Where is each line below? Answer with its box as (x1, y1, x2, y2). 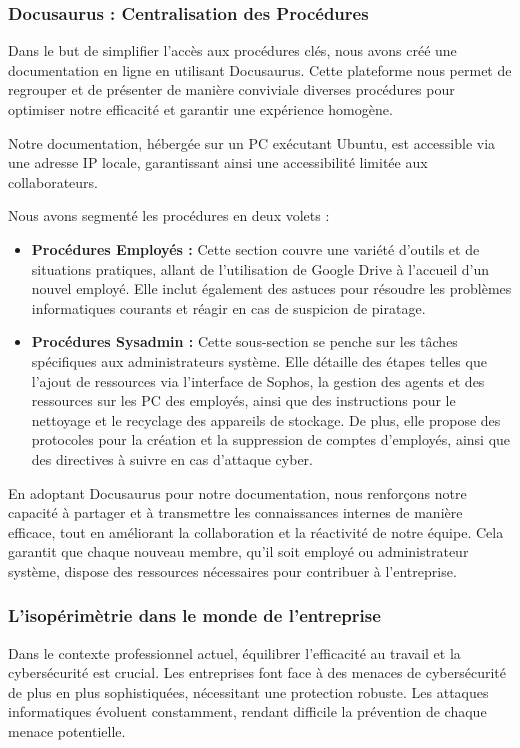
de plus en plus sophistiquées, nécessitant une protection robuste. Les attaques (8, 681, 489, 702)
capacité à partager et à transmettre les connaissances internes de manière (8, 502, 463, 523)
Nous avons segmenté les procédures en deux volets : (8, 205, 330, 226)
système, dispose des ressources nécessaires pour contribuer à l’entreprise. (8, 560, 457, 581)
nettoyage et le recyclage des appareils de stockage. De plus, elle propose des (31, 409, 501, 430)
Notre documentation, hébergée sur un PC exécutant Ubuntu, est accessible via (8, 132, 496, 153)
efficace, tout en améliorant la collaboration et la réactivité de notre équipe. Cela (8, 521, 504, 542)
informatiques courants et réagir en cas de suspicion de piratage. (31, 297, 426, 318)
